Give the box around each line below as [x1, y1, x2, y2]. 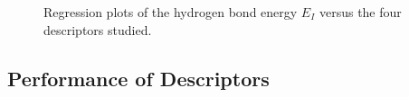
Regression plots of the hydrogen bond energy [43, 3, 298, 21]
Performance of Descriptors [7, 64, 270, 92]
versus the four [319, 3, 402, 21]
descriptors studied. [43, 20, 152, 39]
